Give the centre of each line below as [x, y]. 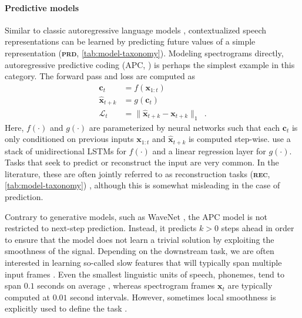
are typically [250, 285]
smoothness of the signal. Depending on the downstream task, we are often [140, 251]
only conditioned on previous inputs [69, 139]
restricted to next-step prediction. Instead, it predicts [101, 228]
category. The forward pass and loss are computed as [100, 76]
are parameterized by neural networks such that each [184, 127]
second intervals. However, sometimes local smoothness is [173, 297]
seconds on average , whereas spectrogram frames [126, 285]
